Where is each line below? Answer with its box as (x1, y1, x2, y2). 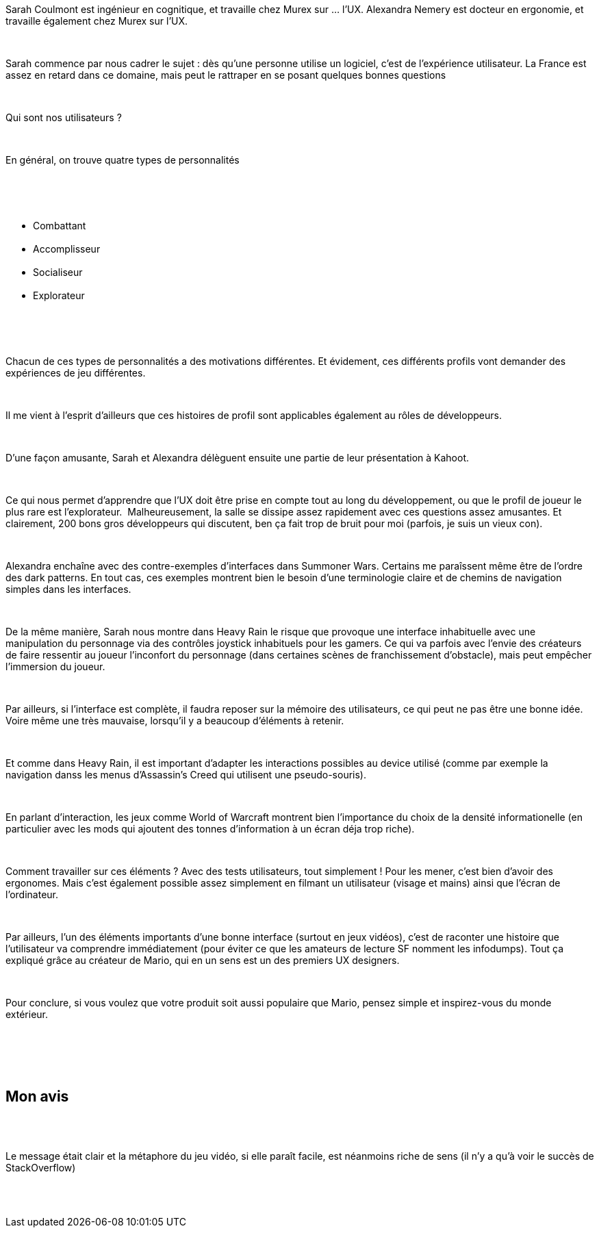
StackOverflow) (5, 1161, 76, 1173)
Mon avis (5, 1088, 69, 1106)
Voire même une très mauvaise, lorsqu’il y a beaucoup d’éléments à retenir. (5, 715, 344, 726)
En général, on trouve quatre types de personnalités (5, 154, 240, 166)
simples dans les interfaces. (5, 583, 131, 595)
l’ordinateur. (5, 889, 59, 900)
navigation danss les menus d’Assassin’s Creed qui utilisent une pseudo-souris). (5, 769, 366, 780)
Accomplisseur (33, 243, 101, 255)
